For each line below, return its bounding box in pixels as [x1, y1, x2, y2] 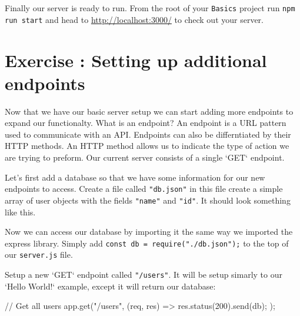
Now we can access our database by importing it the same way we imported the [5, 225, 293, 238]
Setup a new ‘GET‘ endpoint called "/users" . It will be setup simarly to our [5, 268, 282, 280]
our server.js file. [5, 248, 73, 261]
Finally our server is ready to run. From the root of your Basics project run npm [5, 2, 295, 14]
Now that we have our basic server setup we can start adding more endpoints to [5, 105, 294, 117]
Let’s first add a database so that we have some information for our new [5, 171, 265, 183]
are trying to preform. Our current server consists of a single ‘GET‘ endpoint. [5, 151, 285, 163]
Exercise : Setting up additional [5, 48, 267, 72]
